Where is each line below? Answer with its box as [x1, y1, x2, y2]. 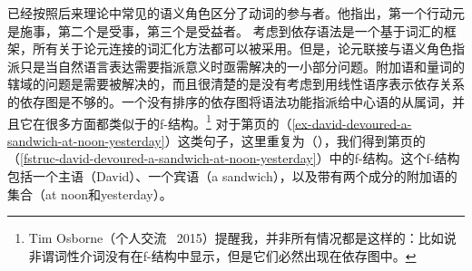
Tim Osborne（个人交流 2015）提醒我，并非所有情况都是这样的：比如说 [28, 228, 457, 247]
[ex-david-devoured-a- [291, 113, 412, 132]
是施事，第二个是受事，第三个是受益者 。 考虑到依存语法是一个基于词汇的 [7, 21, 444, 40]
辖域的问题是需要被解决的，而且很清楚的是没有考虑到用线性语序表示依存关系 [7, 74, 465, 93]
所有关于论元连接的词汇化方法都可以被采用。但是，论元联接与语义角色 [32, 39, 452, 58]
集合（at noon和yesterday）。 [7, 184, 172, 203]
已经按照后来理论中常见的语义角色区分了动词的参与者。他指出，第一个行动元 [7, 4, 465, 22]
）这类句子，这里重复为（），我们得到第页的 [164, 131, 426, 150]
